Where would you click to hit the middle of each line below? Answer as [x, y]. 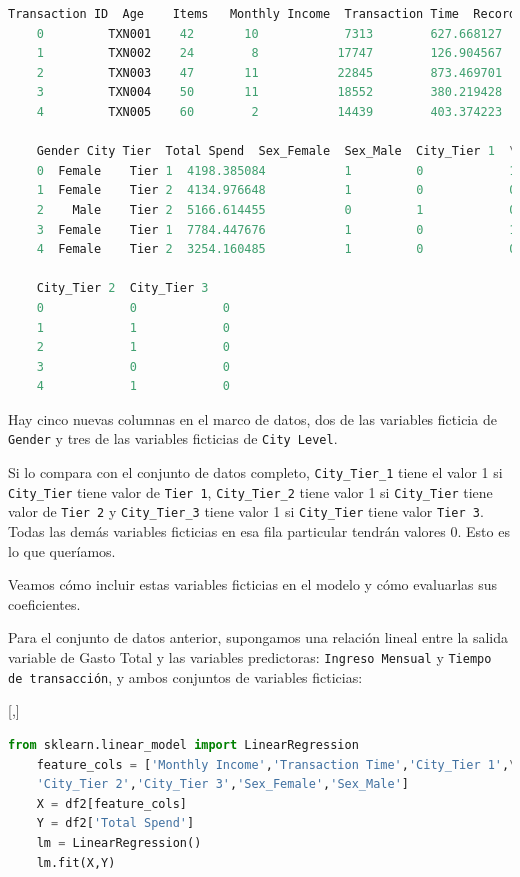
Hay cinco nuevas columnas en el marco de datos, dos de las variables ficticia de [252, 418]
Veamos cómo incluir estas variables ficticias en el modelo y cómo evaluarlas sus [253, 584]
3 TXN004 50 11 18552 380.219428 [269, 92]
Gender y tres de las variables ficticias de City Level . [173, 438]
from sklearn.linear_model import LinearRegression [183, 744]
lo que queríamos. [62, 550]
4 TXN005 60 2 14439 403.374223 [269, 111]
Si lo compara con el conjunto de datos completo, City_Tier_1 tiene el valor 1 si [255, 472]
